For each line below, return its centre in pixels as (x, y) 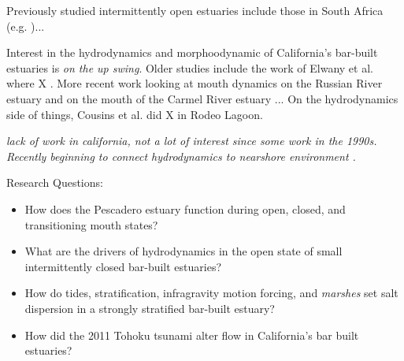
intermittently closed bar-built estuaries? (123, 266)
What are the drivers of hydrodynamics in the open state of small (183, 251)
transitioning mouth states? (91, 224)
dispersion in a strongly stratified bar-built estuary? (150, 308)
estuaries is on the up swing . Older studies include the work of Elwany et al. (190, 67)
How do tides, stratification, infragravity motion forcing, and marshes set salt (211, 293)
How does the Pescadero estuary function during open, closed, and (185, 208)
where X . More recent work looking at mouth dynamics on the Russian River (195, 83)
